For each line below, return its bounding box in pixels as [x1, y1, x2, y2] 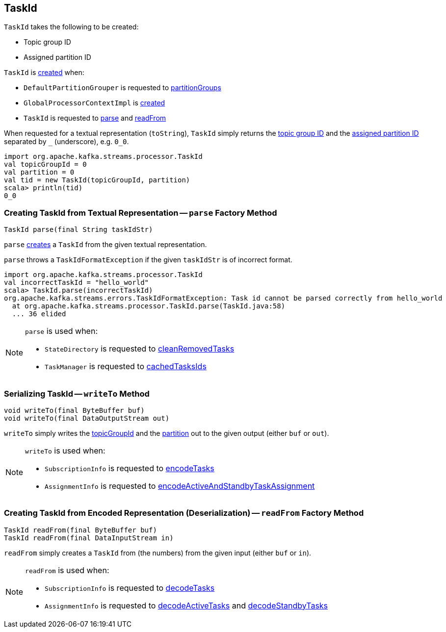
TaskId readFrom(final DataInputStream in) [4, 533, 174, 542]
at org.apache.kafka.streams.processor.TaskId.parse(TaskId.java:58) [12, 302, 286, 310]
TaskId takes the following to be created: [4, 23, 139, 31]
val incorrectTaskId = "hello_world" [4, 278, 149, 287]
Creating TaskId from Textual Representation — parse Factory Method [4, 207, 277, 218]
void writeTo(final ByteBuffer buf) [4, 406, 145, 414]
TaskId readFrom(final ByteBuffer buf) [4, 526, 157, 534]
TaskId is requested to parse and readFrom [24, 114, 166, 123]
